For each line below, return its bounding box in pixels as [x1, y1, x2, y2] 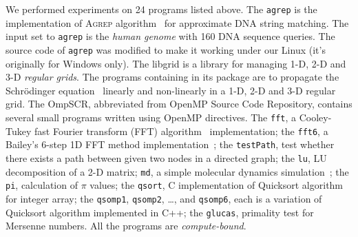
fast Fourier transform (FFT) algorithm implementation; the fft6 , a [34, 123, 328, 138]
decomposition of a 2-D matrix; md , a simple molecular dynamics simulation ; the [6, 164, 349, 178]
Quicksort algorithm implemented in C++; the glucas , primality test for [6, 205, 314, 219]
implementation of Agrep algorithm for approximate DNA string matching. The [6, 15, 349, 30]
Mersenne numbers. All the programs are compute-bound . [6, 218, 246, 233]
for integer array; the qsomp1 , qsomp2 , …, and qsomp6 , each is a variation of [6, 191, 322, 205]
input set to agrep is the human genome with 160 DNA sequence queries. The [6, 29, 335, 43]
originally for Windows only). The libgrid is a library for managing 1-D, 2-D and [6, 56, 346, 70]
